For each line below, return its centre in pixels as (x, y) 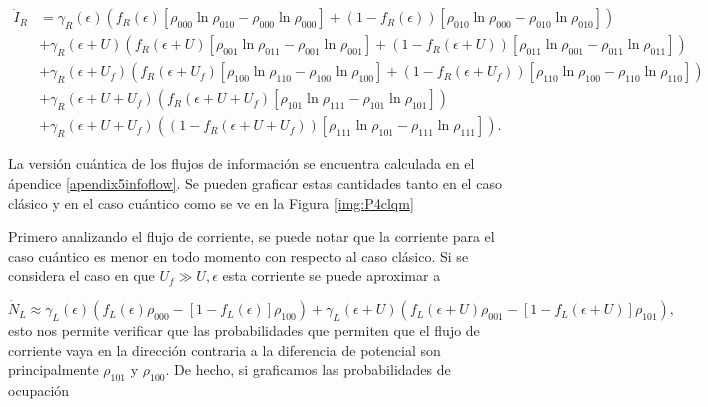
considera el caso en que (81, 275)
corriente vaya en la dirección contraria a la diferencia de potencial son (224, 349)
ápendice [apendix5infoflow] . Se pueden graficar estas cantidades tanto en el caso (255, 182)
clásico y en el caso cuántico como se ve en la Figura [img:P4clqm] (211, 202)
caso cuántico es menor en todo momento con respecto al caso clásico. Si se (238, 255)
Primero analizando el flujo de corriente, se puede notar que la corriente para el (251, 236)
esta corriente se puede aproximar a (331, 275)
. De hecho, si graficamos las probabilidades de (308, 369)
